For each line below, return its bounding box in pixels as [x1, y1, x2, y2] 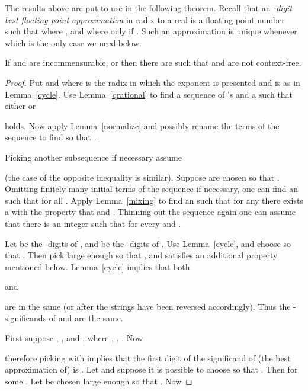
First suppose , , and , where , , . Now [5, 332, 143, 344]
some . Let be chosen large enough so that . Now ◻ [5, 374, 192, 387]
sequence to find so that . [5, 131, 97, 143]
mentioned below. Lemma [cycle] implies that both [5, 260, 190, 273]
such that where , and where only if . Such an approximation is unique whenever [5, 25, 297, 37]
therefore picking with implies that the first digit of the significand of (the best [5, 351, 291, 364]
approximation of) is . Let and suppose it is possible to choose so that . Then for [5, 363, 298, 376]
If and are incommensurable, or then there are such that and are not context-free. [5, 56, 301, 69]
